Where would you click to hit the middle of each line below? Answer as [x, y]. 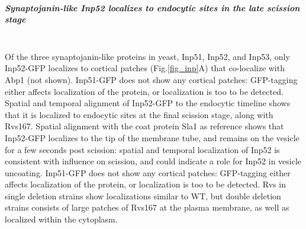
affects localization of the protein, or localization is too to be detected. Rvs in [145, 184]
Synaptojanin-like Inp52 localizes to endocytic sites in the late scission [152, 7]
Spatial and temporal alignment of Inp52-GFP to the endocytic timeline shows [148, 103]
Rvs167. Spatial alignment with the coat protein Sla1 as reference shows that [144, 126]
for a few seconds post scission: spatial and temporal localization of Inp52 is [142, 149]
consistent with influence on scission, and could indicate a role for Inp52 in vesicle [153, 161]
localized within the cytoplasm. [61, 219]
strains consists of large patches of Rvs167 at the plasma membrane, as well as [147, 207]
